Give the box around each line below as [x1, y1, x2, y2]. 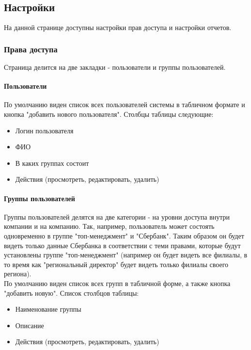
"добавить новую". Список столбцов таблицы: [4, 287, 139, 298]
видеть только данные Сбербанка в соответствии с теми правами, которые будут [4, 240, 241, 250]
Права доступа [4, 43, 58, 55]
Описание [15, 320, 44, 330]
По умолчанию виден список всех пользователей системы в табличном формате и [4, 99, 245, 110]
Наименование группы [15, 304, 81, 314]
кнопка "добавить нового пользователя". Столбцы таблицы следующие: [4, 109, 214, 119]
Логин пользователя [15, 125, 74, 135]
